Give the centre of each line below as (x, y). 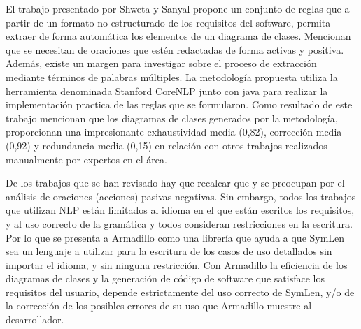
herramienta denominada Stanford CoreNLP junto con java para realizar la (167, 90)
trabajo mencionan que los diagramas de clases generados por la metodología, (172, 118)
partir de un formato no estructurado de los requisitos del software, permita (168, 22)
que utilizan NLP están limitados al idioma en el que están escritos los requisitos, (180, 210)
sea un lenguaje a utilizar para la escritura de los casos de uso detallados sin (169, 251)
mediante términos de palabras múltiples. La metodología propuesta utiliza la (172, 76)
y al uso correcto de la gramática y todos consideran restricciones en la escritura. (179, 223)
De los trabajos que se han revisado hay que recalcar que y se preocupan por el (175, 183)
